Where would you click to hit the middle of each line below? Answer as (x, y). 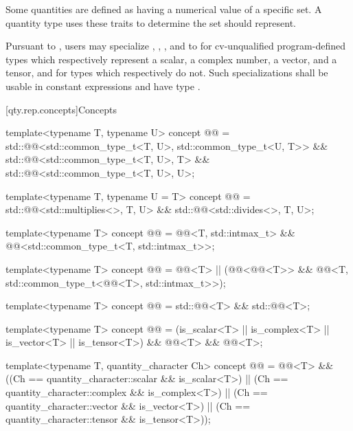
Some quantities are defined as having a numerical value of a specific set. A (164, 9)
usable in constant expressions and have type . (103, 86)
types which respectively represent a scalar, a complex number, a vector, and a (171, 59)
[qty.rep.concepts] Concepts (61, 109)
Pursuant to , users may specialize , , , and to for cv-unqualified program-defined (175, 46)
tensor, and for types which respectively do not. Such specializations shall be (167, 73)
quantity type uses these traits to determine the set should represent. (151, 22)
